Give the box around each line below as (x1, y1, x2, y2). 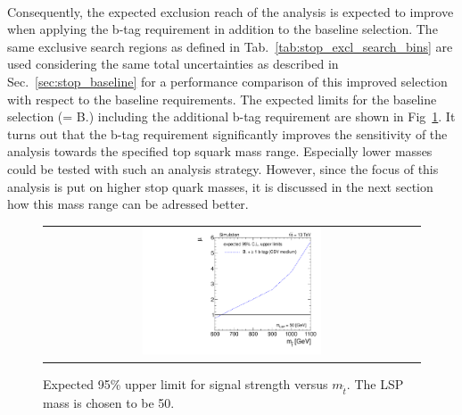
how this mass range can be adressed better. (7, 195, 249, 213)
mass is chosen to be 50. (43, 394, 175, 412)
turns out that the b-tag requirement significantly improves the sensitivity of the (7, 124, 448, 143)
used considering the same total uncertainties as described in (7, 54, 339, 73)
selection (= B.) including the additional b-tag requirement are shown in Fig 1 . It (7, 107, 456, 126)
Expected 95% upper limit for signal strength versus (43, 374, 328, 393)
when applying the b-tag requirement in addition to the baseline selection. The (7, 20, 438, 38)
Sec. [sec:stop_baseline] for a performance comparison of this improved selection (7, 71, 448, 90)
